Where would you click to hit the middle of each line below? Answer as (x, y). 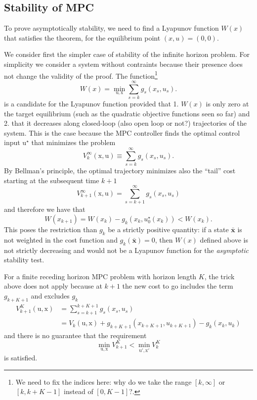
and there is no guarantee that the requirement (75, 335)
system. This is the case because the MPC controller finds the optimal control (122, 132)
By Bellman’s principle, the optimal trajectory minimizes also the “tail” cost (120, 171)
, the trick (219, 276)
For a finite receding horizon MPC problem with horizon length (100, 276)
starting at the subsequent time (52, 180)
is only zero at (227, 103)
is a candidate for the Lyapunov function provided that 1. (91, 103)
